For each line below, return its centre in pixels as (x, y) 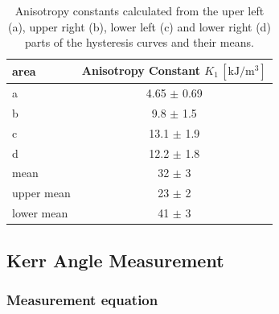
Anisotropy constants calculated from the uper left (139, 10)
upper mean (41, 193)
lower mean (40, 213)
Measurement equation (82, 299)
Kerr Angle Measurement (115, 260)
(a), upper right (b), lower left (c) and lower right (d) (139, 26)
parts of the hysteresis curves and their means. (139, 42)
